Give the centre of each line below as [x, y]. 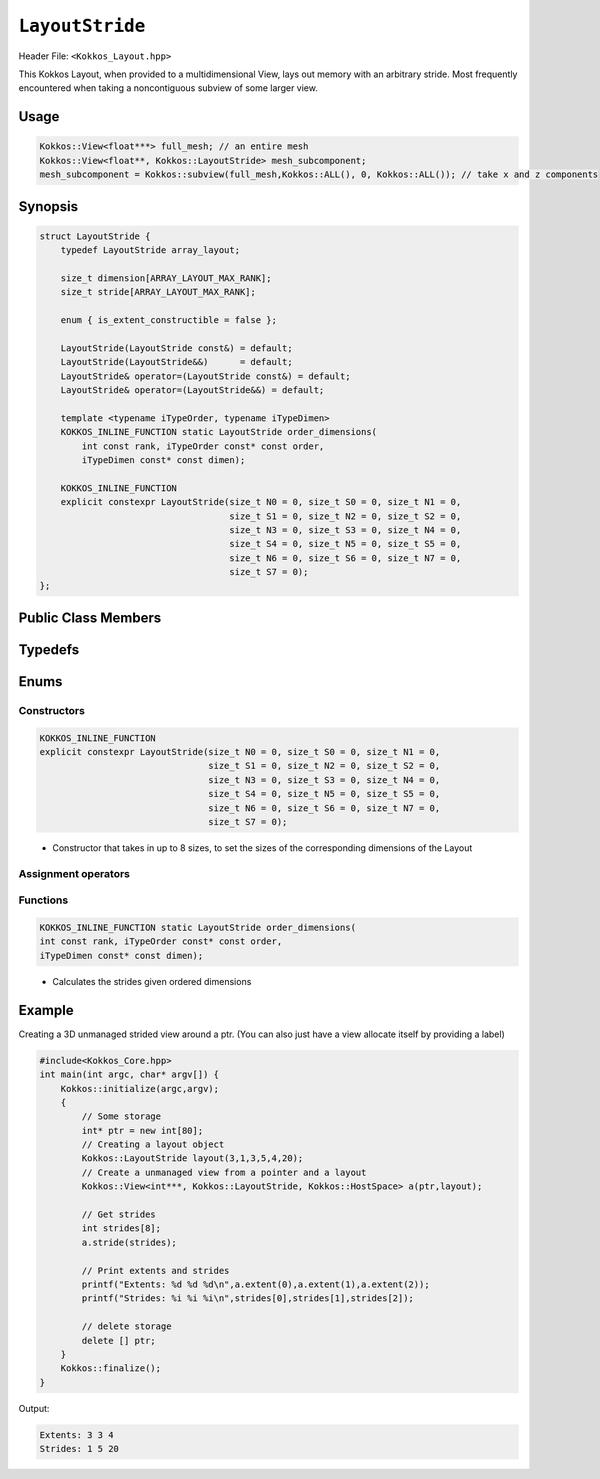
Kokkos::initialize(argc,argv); [140, 1088]
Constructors [51, 710]
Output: [34, 1408]
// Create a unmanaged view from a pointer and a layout [224, 1172]
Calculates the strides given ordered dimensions [152, 981]
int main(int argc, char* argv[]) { [129, 1074]
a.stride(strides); [129, 1242]
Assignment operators [74, 873]
